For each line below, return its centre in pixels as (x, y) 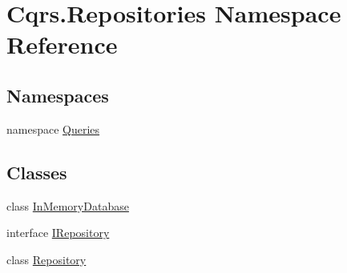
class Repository (46, 259)
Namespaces (58, 95)
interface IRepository (58, 233)
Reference (62, 44)
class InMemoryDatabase (68, 205)
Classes (37, 172)
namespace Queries (53, 128)
